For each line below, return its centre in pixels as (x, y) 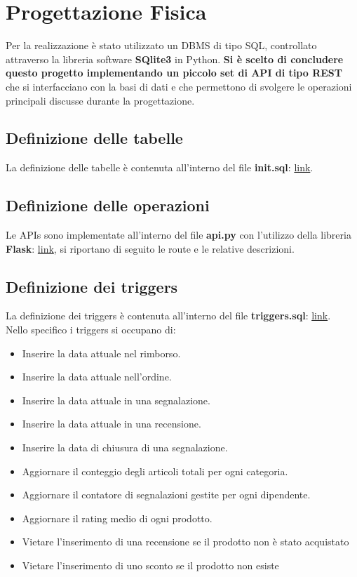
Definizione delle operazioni (108, 205)
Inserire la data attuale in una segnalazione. (116, 400)
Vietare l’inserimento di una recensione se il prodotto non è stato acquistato (186, 542)
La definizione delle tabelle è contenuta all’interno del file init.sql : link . (160, 167)
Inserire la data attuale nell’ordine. (97, 377)
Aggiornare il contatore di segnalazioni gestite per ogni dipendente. (166, 495)
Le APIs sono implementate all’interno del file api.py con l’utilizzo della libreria (178, 235)
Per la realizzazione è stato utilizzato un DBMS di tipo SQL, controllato (161, 45)
